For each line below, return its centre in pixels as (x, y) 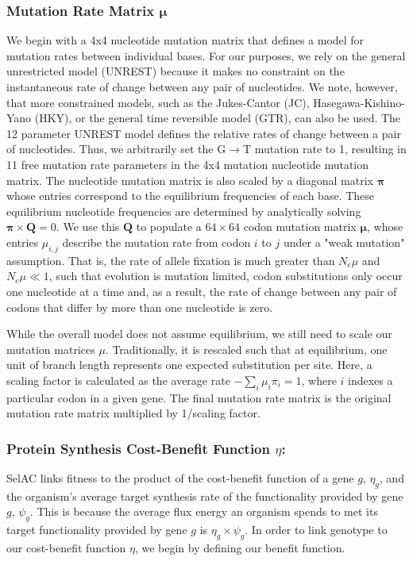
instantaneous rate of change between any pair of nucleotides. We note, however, (202, 86)
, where (319, 380)
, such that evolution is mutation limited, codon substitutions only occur (226, 276)
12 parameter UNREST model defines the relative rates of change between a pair (204, 133)
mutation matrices (51, 349)
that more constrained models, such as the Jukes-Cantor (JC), (158, 102)
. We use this (88, 227)
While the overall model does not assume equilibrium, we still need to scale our (199, 334)
